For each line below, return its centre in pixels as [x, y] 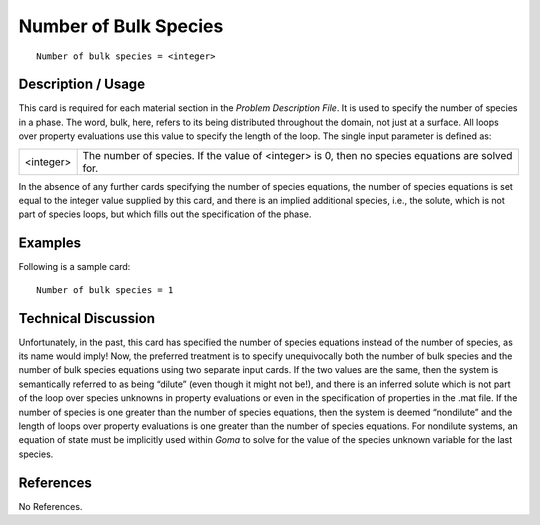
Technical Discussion [86, 318]
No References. [50, 506]
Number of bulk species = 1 [105, 289]
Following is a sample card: [74, 267]
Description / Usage [81, 84]
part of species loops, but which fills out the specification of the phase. [165, 214]
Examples [50, 243]
